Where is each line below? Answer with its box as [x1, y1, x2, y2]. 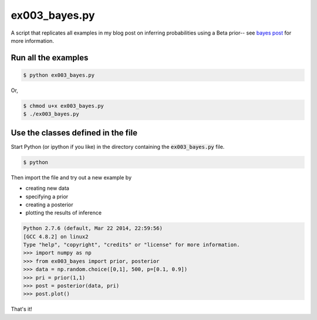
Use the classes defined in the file [11, 128, 138, 138]
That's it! [11, 305, 32, 313]
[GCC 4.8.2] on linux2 [23, 233, 89, 240]
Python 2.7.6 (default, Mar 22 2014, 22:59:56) [23, 225, 163, 232]
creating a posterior [25, 201, 73, 208]
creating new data [25, 185, 70, 192]
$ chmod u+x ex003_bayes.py [23, 103, 104, 109]
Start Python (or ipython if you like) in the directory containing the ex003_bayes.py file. [11, 143, 225, 150]
